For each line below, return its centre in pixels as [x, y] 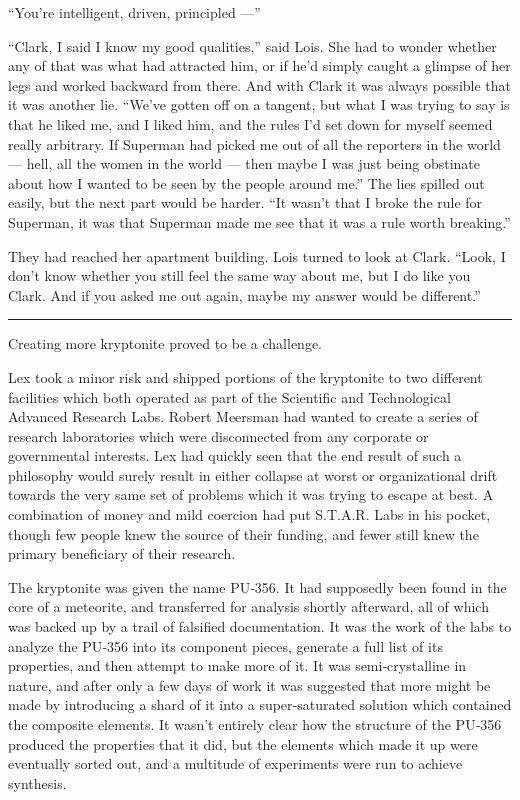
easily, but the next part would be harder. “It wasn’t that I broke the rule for [245, 202]
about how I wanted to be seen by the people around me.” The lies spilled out [246, 182]
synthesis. [37, 782]
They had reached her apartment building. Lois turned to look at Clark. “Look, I [257, 255]
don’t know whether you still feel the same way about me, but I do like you [239, 275]
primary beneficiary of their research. [122, 553]
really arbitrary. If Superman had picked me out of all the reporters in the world [254, 143]
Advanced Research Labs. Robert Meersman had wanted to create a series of [243, 416]
